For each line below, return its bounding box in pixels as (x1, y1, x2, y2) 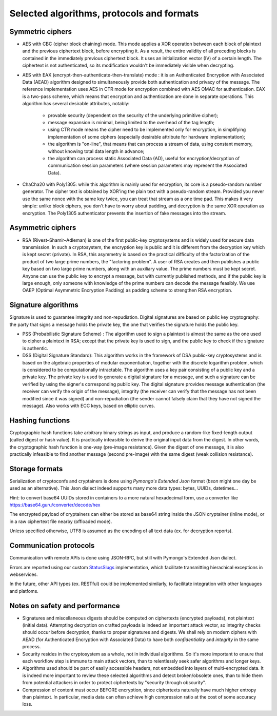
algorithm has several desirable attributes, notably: (22, 101, 130, 107)
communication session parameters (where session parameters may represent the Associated (48, 162, 247, 169)
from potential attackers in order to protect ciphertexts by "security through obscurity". (22, 680, 206, 686)
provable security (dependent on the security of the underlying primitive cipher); (48, 112, 219, 118)
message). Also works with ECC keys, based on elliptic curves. (22, 402, 155, 409)
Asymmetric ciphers (9, 223, 76, 232)
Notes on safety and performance (9, 601, 120, 610)
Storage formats (9, 465, 63, 473)
